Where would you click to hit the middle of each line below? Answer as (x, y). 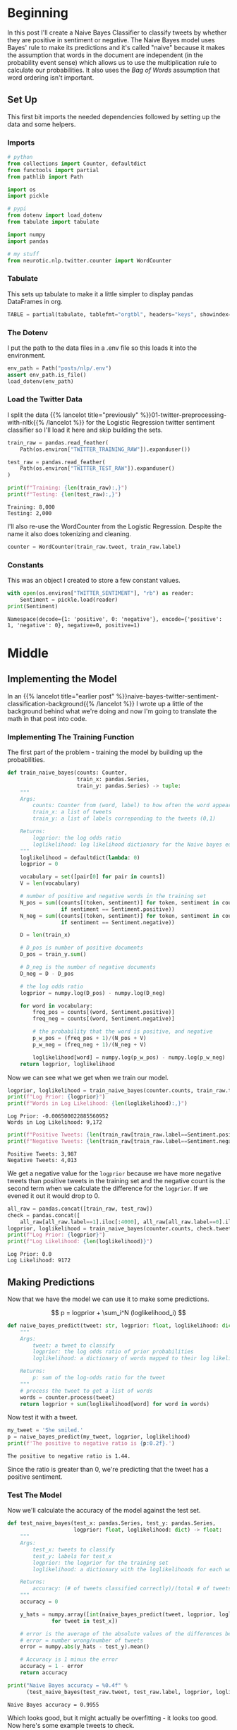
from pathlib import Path (45, 177)
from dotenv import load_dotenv (55, 216)
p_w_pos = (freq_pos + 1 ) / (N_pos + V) (90, 1039)
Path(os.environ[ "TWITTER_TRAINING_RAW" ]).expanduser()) (105, 449)
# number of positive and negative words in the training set (113, 896)
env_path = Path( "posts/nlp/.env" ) (60, 368)
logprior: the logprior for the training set (101, 1563)
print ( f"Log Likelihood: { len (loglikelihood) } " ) (80, 1242)
